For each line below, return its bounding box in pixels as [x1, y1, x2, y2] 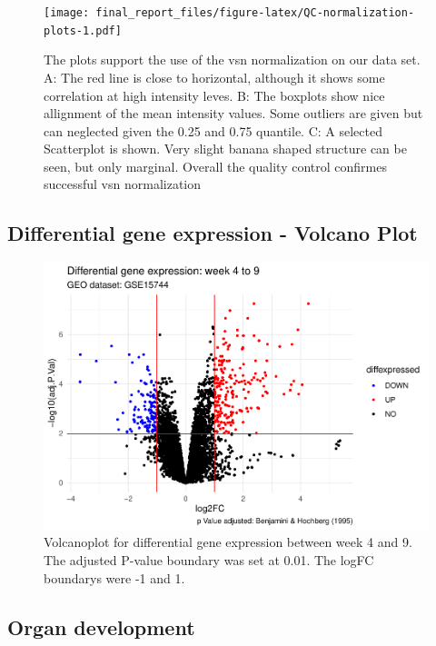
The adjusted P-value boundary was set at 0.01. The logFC [44, 550, 374, 569]
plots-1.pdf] [44, 24, 122, 37]
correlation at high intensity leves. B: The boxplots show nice [44, 85, 385, 104]
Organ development [7, 612, 195, 641]
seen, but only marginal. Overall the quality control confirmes [44, 156, 387, 175]
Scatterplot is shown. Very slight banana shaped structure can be [44, 139, 407, 158]
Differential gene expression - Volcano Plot [7, 219, 418, 247]
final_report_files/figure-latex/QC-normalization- [95, 6, 415, 19]
